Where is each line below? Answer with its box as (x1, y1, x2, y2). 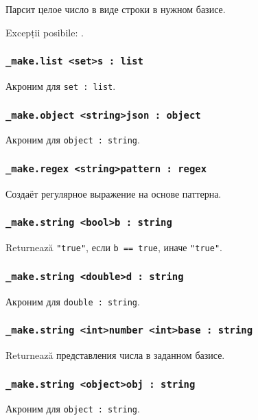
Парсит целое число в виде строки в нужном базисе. (5, 2, 226, 16)
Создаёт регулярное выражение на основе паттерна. (5, 186, 222, 200)
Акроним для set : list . (5, 78, 116, 93)
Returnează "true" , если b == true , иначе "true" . (5, 240, 222, 255)
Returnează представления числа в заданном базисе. (5, 348, 225, 362)
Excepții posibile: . (5, 25, 84, 39)
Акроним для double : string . (5, 294, 140, 308)
